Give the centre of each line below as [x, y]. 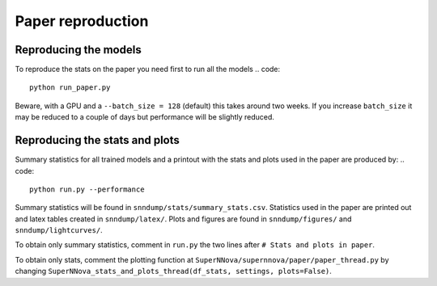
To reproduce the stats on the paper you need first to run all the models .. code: [148, 69]
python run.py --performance [87, 189]
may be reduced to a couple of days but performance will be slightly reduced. [145, 117]
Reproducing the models [78, 50]
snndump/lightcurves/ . [59, 230]
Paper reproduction [82, 21]
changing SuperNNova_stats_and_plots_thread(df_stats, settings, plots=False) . [173, 271]
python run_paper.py [70, 88]
